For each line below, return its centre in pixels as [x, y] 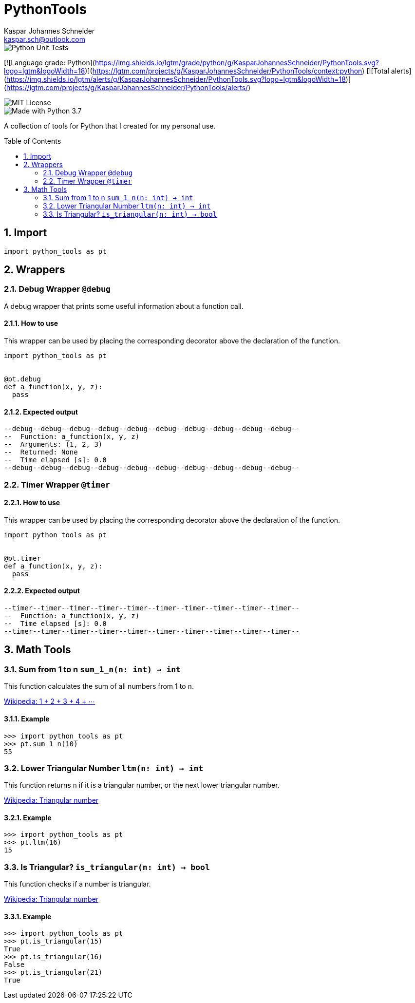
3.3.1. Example [28, 916]
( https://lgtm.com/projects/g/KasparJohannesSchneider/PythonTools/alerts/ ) [127, 87]
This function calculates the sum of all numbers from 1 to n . [99, 686]
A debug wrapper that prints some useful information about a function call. [124, 306]
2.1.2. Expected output [41, 412]
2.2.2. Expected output [42, 591]
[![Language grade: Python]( [49, 62]
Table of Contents [33, 141]
